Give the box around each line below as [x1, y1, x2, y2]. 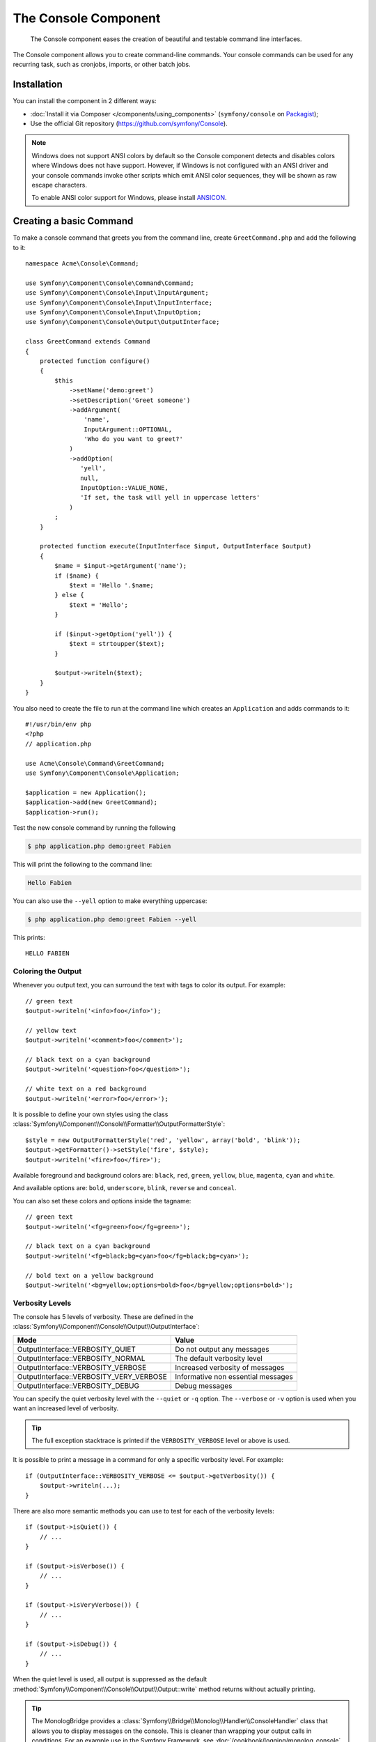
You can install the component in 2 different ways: [13, 97, 157, 105]
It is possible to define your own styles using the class [13, 1110, 169, 1118]
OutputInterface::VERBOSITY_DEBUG [17, 1380, 139, 1390]
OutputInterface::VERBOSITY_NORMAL [17, 1353, 146, 1363]
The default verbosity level [175, 1353, 263, 1363]
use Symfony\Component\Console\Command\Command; [25, 279, 194, 287]
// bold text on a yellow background [25, 1272, 155, 1279]
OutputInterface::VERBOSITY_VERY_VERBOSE [17, 1371, 167, 1381]
